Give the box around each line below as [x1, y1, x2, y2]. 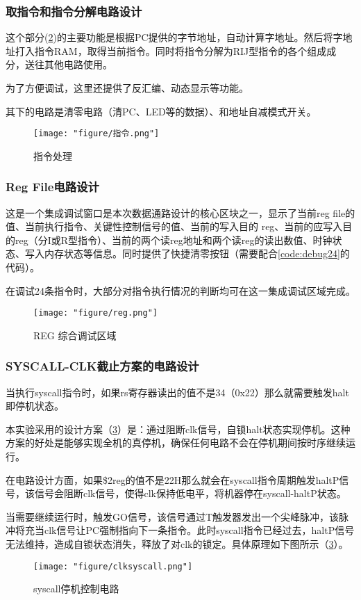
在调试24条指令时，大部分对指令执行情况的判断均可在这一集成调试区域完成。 [6, 283, 355, 298]
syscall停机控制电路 [33, 581, 119, 596]
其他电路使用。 [44, 57, 112, 72]
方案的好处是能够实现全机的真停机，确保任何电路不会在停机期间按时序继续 [6, 435, 346, 450]
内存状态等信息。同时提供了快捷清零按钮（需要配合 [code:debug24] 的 [44, 246, 350, 261]
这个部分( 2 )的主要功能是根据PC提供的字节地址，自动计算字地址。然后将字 [6, 30, 343, 44]
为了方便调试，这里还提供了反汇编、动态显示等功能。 [6, 81, 249, 95]
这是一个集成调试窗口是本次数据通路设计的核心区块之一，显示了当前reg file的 [6, 205, 355, 220]
